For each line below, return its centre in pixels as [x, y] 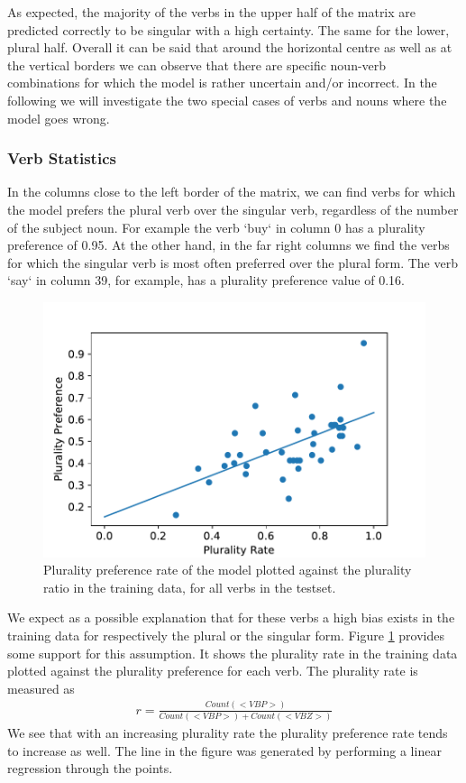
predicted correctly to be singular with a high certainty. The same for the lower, [228, 29]
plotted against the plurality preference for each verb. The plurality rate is [213, 671]
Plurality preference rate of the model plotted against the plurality [228, 570]
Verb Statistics [62, 158]
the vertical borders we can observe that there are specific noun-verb [197, 64]
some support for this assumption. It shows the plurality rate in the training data [233, 653]
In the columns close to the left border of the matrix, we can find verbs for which [232, 192]
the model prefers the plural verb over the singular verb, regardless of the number [233, 209]
